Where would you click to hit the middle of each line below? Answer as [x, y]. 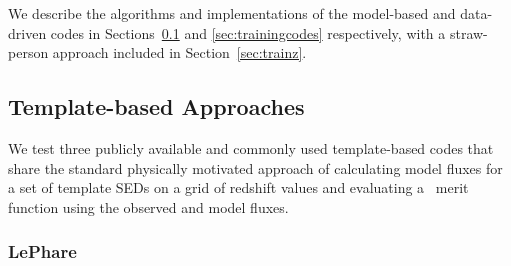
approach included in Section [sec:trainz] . [179, 52]
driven [27, 32]
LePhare [42, 251]
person [28, 52]
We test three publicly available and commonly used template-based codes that [251, 147]
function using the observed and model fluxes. [148, 206]
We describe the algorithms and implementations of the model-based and [232, 13]
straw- [468, 32]
